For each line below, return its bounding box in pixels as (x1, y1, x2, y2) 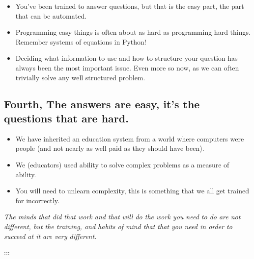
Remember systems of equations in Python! (15, 36, 146, 47)
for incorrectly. (15, 195, 59, 205)
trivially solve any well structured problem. (15, 72, 145, 82)
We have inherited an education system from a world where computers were (15, 133, 244, 143)
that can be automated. (15, 10, 87, 21)
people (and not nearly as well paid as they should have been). (15, 143, 204, 153)
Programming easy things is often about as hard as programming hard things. (15, 27, 251, 37)
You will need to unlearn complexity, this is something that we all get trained (15, 186, 249, 196)
